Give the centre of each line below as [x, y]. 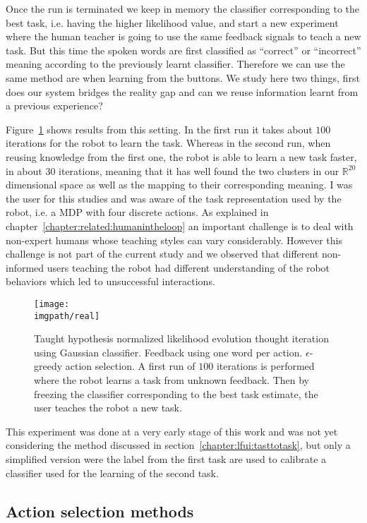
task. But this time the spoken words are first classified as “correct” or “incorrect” [183, 50]
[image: [52, 304]
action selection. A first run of [130, 366]
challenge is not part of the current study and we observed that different [162, 254]
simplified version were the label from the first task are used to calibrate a [166, 458]
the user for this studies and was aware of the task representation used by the [174, 198]
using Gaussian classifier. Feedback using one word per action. [168, 352]
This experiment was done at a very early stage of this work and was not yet [172, 431]
